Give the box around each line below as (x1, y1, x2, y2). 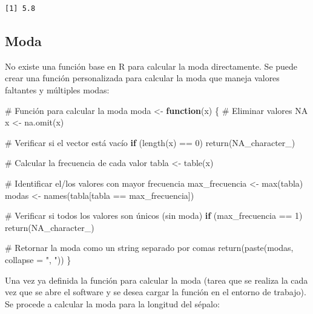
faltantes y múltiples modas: (5, 83, 110, 96)
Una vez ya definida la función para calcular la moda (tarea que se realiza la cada (5, 273, 308, 286)
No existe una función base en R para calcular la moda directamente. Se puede (5, 59, 298, 72)
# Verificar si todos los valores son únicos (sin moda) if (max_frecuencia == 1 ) (5, 209, 303, 222)
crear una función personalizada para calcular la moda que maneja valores (5, 72, 280, 84)
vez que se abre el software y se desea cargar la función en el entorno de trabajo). (5, 286, 306, 298)
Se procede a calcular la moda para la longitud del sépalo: (5, 297, 220, 310)
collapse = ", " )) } (5, 253, 71, 266)
